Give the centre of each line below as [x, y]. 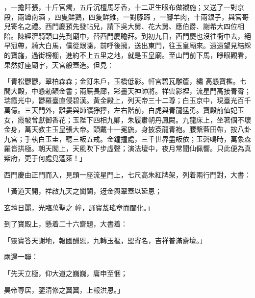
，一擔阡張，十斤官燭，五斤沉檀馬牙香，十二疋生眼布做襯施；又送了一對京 [124, 7]
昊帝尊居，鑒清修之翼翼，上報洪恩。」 [64, 289]
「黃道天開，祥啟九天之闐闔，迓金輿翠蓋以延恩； [83, 191]
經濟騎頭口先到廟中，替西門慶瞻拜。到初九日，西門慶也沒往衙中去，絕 [138, 36]
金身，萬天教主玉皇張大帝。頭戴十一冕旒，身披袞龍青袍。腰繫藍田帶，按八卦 [127, 129]
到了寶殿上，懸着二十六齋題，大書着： [66, 224]
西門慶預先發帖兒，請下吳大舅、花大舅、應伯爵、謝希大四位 [141, 26]
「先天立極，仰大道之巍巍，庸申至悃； [66, 273]
